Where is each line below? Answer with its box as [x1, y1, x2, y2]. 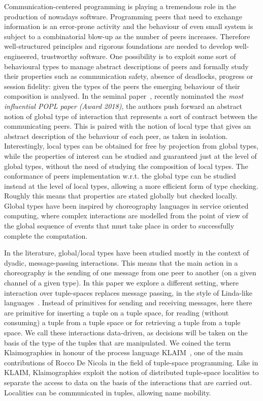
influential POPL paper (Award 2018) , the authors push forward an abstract [4, 100, 243, 111]
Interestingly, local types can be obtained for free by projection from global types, [4, 140, 258, 151]
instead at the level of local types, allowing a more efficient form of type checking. [4, 180, 258, 191]
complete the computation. [4, 230, 88, 241]
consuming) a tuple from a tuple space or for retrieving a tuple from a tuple [4, 317, 241, 328]
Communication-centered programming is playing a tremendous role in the [4, 1, 236, 11]
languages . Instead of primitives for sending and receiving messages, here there [4, 297, 252, 308]
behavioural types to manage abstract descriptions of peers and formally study [4, 61, 249, 71]
